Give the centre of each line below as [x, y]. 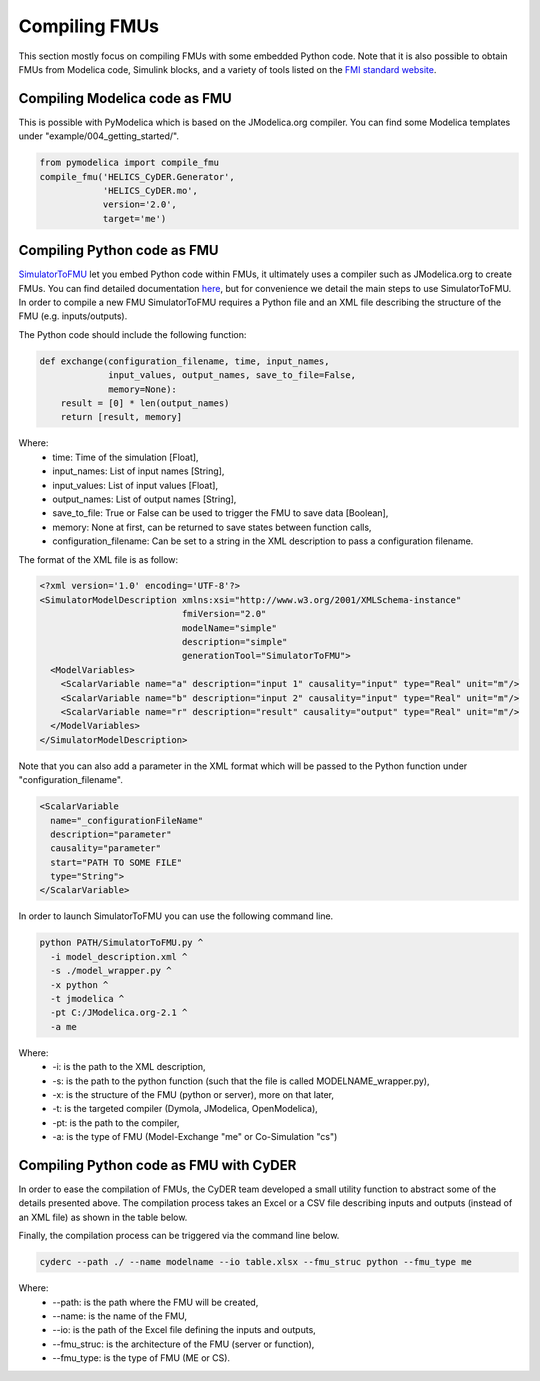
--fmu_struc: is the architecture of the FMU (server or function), [183, 1344]
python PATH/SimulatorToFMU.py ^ [121, 943]
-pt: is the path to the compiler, [116, 1122]
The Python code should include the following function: [132, 334]
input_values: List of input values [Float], [135, 485]
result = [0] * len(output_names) [145, 403]
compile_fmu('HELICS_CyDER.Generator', [137, 176]
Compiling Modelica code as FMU [125, 98]
